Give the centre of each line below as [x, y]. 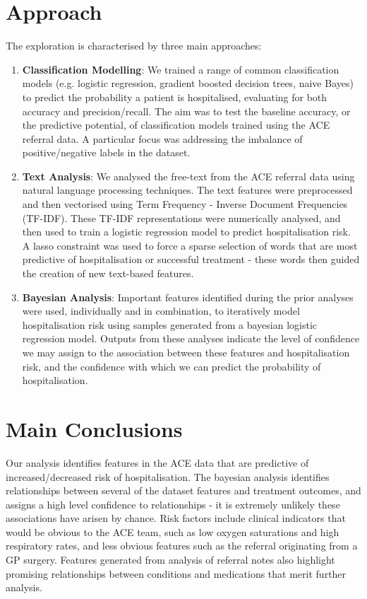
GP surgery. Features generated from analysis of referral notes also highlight [170, 560]
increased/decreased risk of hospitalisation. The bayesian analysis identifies [168, 476]
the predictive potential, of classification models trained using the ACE [176, 125]
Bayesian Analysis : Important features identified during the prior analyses [188, 297]
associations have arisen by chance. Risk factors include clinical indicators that [176, 518]
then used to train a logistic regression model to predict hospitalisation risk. [186, 232]
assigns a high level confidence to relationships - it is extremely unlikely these [173, 504]
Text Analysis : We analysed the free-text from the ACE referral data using [188, 176]
